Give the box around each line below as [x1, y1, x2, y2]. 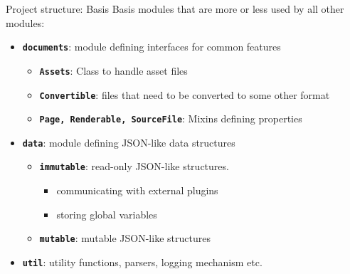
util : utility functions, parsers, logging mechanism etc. [22, 254, 262, 269]
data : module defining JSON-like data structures [22, 135, 235, 149]
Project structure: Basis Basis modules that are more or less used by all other [6, 1, 344, 16]
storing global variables [56, 206, 157, 221]
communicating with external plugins [56, 183, 218, 198]
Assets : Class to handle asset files [39, 63, 188, 78]
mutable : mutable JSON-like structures [39, 231, 211, 246]
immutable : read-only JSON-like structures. [39, 159, 229, 174]
